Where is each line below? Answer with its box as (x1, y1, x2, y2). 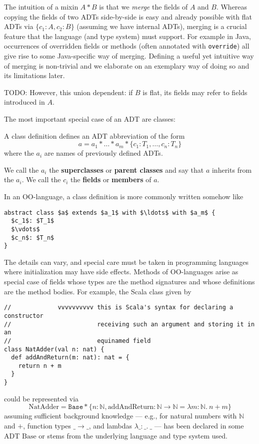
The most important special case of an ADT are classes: (4, 114, 175, 124)
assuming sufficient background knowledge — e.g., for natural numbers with (4, 410, 237, 421)
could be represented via (4, 393, 79, 403)
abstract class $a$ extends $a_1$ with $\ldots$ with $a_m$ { (4, 209, 215, 216)
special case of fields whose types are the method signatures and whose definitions (4, 276, 255, 287)
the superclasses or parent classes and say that (49, 164, 204, 175)
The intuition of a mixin (4, 2, 78, 12)
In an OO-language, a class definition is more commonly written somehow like (4, 191, 243, 201)
